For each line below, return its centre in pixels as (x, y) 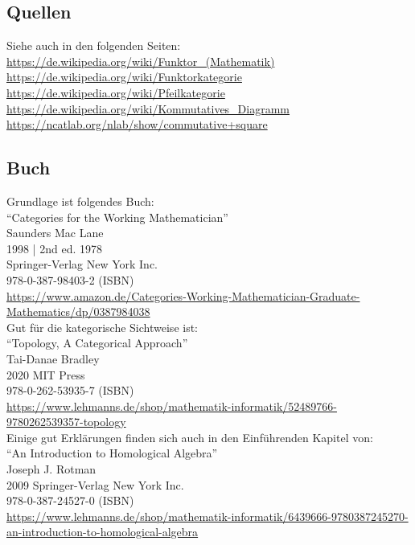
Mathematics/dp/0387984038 (78, 311)
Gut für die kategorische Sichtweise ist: (102, 327)
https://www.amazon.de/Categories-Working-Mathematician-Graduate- (183, 295)
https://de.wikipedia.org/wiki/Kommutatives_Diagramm (148, 108)
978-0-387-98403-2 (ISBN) (70, 279)
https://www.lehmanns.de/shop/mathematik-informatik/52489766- (172, 406)
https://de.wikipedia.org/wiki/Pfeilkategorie (116, 92)
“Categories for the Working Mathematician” (117, 217)
